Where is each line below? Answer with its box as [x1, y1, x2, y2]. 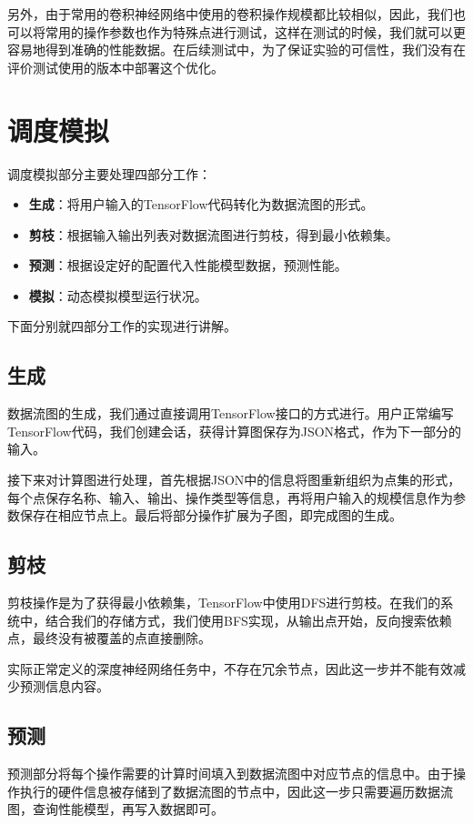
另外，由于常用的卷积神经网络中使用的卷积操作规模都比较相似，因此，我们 [7, 5, 453, 23]
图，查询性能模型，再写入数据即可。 [7, 799, 224, 819]
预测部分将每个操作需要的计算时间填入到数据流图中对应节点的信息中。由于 [7, 764, 453, 783]
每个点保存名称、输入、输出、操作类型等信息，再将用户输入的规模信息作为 [7, 487, 453, 507]
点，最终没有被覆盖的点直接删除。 [7, 628, 211, 648]
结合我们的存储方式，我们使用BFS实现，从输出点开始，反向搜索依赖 [45, 610, 452, 629]
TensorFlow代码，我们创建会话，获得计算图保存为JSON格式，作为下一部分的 [7, 421, 462, 440]
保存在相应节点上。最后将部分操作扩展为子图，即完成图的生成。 [19, 506, 402, 525]
